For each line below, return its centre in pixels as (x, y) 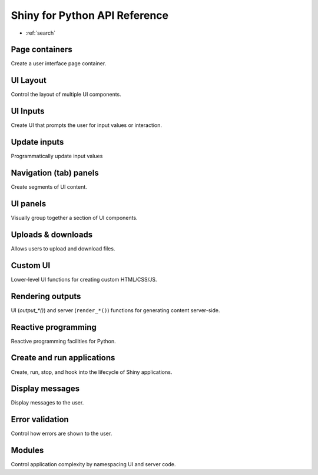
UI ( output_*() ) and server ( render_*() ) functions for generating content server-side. (115, 310)
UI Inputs (28, 111)
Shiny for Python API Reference (90, 15)
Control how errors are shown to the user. (62, 434)
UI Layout (29, 80)
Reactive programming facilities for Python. (63, 341)
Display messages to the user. (47, 403)
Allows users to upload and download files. (63, 248)
